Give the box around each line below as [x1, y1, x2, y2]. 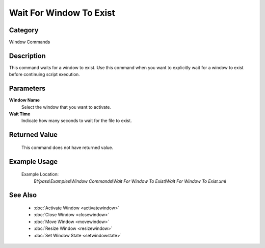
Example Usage [9, 157, 58, 166]
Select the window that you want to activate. [21, 104, 111, 110]
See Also [9, 191, 37, 199]
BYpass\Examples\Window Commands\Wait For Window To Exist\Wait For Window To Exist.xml [33, 178, 227, 184]
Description [9, 51, 46, 60]
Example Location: [21, 172, 59, 177]
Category [9, 26, 39, 34]
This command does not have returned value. [21, 145, 113, 150]
